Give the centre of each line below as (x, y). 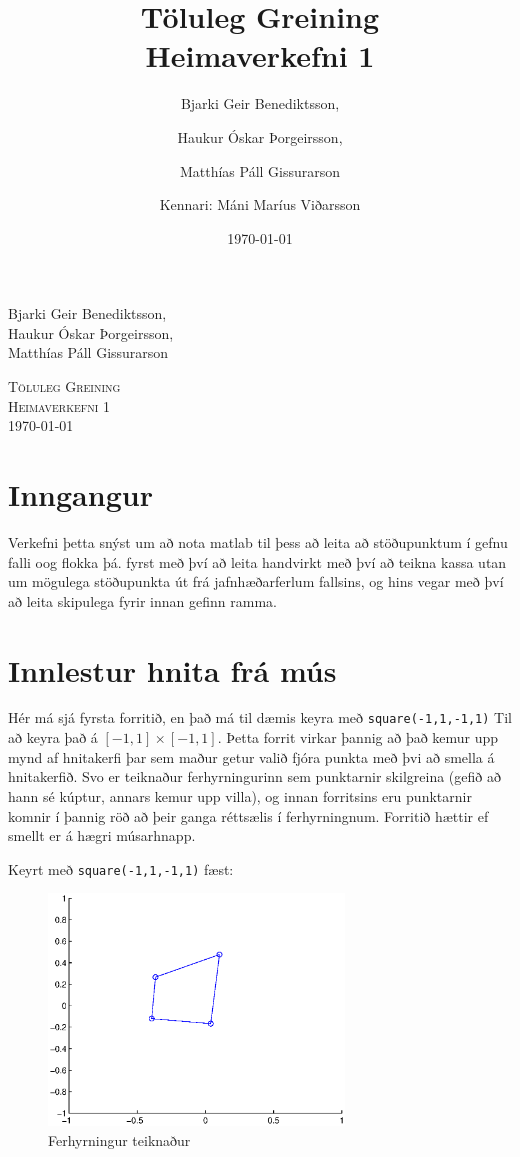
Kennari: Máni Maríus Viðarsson (260, 204)
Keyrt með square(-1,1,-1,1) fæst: (121, 868)
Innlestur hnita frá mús (172, 669)
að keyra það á (53, 737)
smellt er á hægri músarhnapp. (102, 835)
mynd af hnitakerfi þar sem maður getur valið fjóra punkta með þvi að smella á (251, 756)
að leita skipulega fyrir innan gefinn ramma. (142, 600)
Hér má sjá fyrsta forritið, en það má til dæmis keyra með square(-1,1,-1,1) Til (260, 717)
